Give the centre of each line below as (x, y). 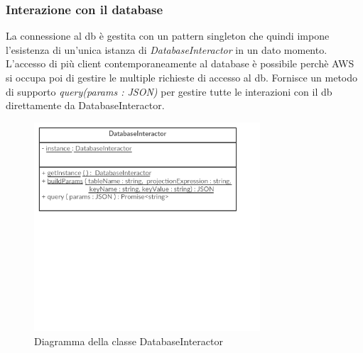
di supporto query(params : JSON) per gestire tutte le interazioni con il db (169, 91)
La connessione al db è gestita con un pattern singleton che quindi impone (168, 36)
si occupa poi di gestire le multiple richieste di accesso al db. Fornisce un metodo (182, 77)
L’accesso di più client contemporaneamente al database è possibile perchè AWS (180, 63)
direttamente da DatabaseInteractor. (85, 105)
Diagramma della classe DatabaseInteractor (129, 341)
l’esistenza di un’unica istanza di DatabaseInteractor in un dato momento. (167, 49)
